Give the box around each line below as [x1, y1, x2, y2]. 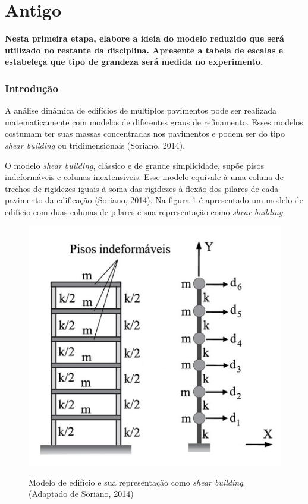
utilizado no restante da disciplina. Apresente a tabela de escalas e [5, 43, 284, 56]
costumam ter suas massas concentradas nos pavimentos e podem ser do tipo [5, 127, 285, 140]
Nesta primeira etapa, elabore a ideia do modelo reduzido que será [5, 32, 284, 45]
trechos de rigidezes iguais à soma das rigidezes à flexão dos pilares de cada [5, 182, 279, 194]
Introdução [5, 80, 58, 95]
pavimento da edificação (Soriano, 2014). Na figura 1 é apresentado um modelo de [5, 194, 303, 206]
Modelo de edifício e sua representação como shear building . [29, 475, 246, 488]
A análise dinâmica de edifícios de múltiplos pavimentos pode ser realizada [5, 104, 277, 116]
